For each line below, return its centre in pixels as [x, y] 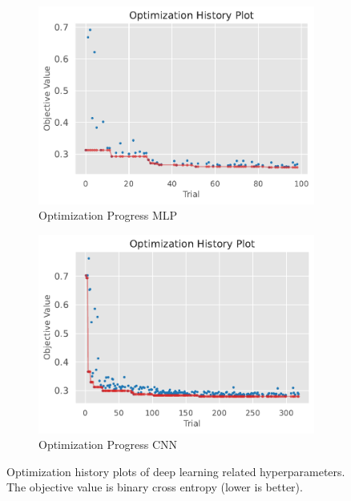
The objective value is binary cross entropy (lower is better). [155, 487]
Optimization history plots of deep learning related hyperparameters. [176, 471]
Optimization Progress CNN [108, 444]
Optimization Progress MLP [108, 215]
